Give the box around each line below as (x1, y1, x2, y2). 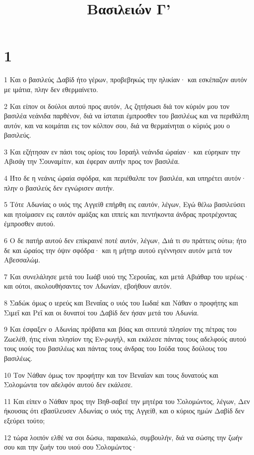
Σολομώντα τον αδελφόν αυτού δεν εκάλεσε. (4, 379, 133, 390)
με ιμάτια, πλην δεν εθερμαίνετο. (4, 84, 99, 94)
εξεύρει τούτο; (4, 415, 45, 425)
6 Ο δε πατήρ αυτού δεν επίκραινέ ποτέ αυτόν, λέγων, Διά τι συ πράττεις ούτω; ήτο (4, 235, 247, 246)
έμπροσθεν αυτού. (4, 218, 55, 229)
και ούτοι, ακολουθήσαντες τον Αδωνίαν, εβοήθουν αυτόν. (4, 281, 172, 291)
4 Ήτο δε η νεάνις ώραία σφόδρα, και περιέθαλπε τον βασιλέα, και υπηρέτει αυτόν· (4, 173, 247, 183)
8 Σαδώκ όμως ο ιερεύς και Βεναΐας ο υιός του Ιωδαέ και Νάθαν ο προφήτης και (4, 298, 238, 307)
